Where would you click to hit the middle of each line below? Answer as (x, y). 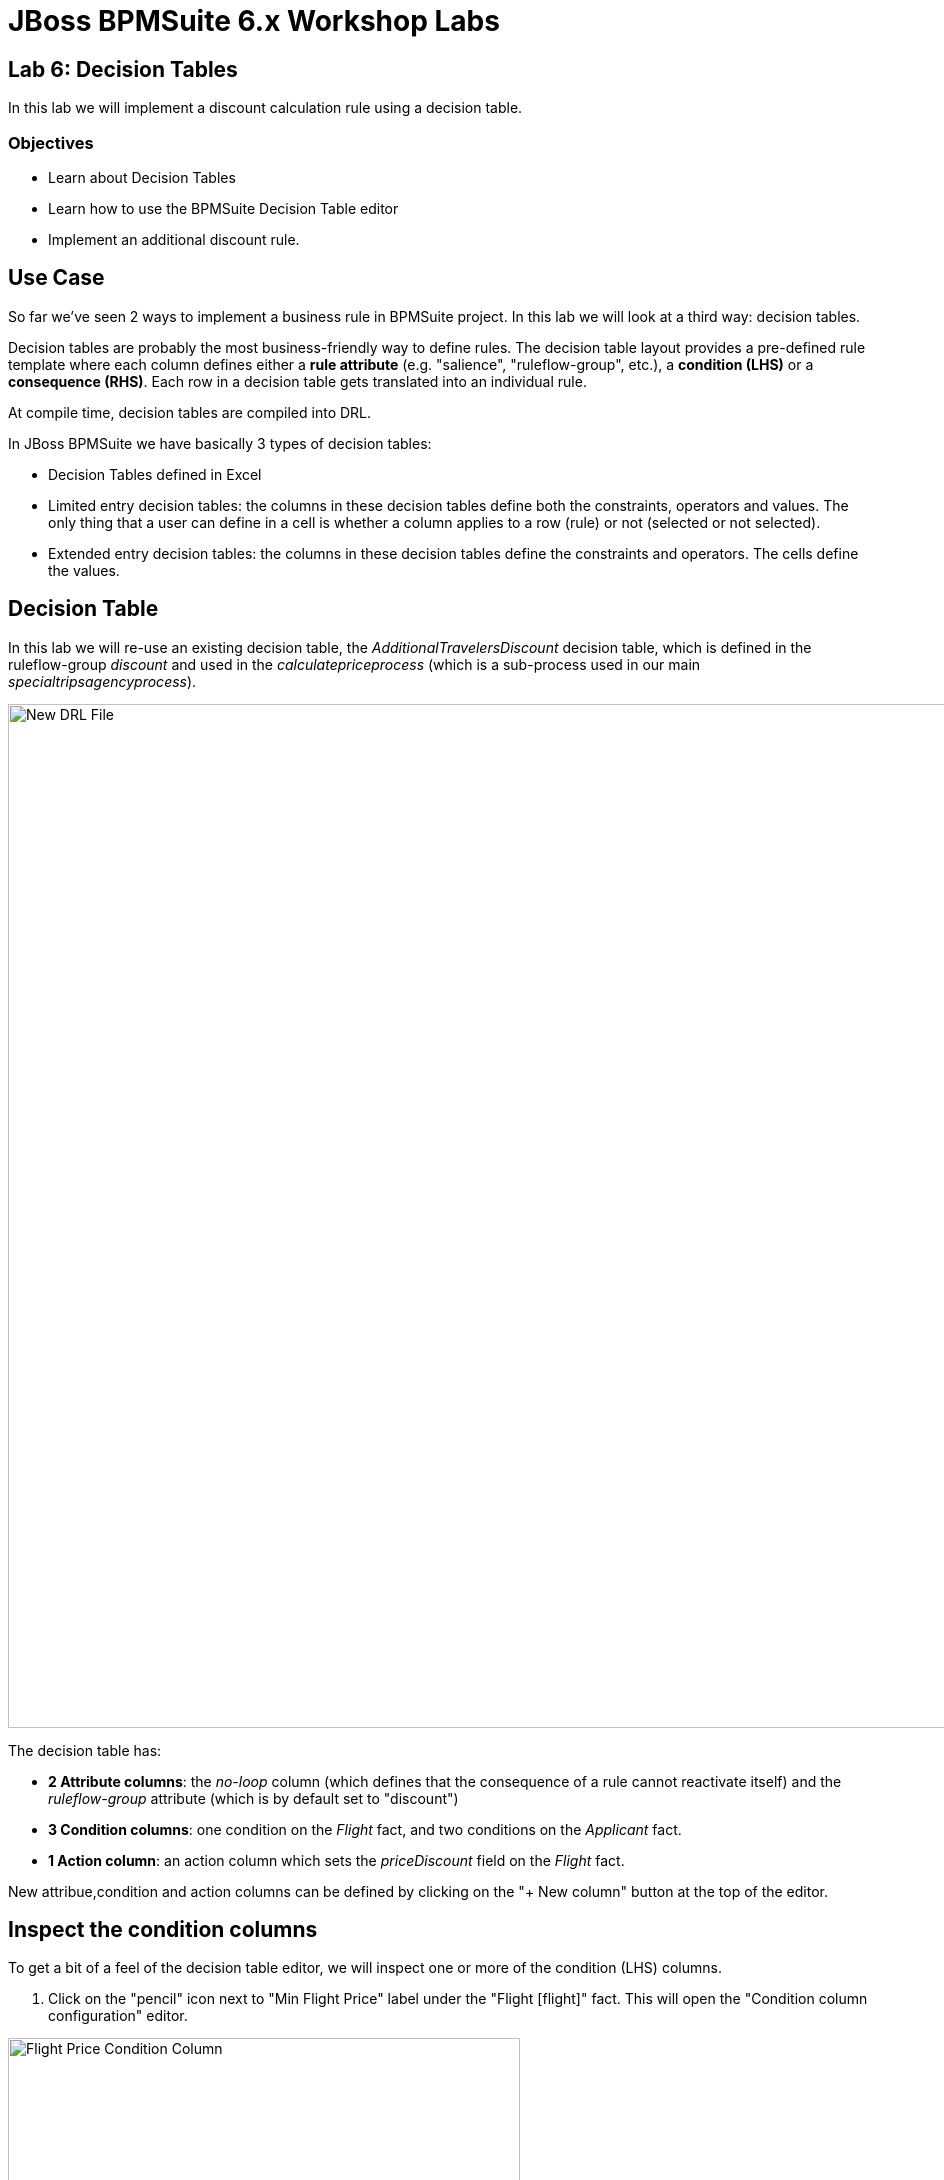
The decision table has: (85, 1750)
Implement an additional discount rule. (174, 239)
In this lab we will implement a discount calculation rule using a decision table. (265, 108)
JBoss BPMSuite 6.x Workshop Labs (254, 21)
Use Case (56, 278)
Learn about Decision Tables (142, 177)
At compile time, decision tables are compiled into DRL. (190, 412)
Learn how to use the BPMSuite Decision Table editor (223, 208)
